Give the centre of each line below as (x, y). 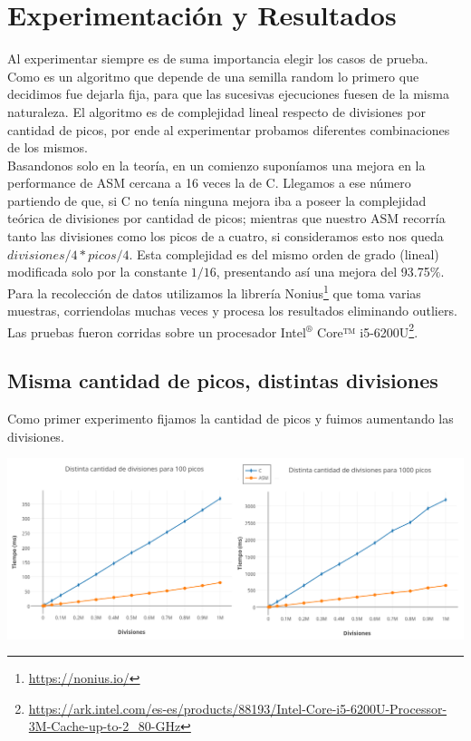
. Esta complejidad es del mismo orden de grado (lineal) (284, 253)
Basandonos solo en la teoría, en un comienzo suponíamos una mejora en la (216, 165)
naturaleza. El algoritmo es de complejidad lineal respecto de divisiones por (216, 111)
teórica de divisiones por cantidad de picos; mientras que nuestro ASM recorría (226, 218)
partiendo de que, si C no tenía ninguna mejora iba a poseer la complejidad (217, 200)
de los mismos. (48, 147)
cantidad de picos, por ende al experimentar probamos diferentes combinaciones (229, 129)
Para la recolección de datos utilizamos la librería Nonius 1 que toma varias (214, 291)
